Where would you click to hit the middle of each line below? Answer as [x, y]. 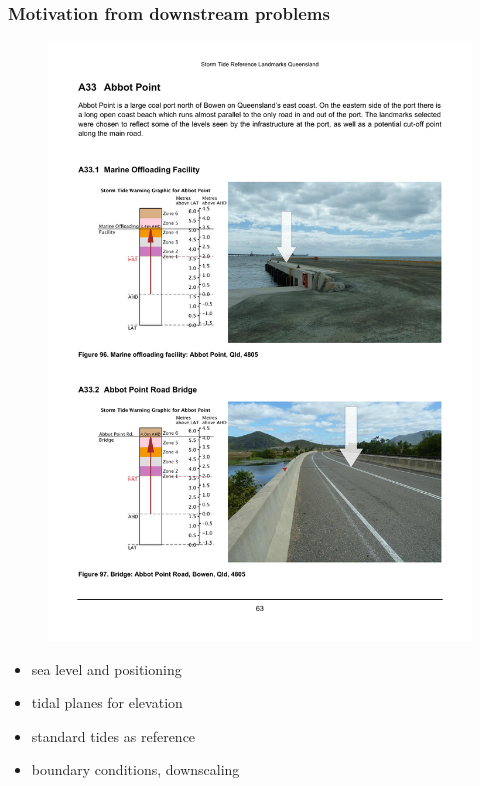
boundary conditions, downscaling [135, 769]
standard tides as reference [113, 735]
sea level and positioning [106, 668]
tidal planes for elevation [107, 702]
